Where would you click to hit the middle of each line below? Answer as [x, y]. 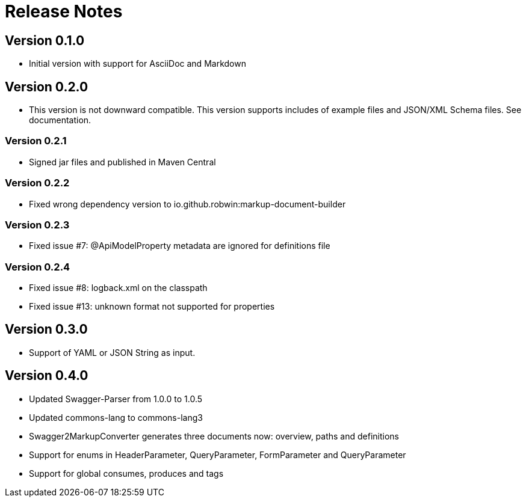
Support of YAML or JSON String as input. [112, 352]
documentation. [60, 120]
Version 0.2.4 [38, 267]
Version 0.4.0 [47, 376]
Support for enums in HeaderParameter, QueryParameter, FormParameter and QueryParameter [218, 455]
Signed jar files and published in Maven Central [122, 162]
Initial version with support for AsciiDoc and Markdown [138, 64]
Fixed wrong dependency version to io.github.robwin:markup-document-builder [187, 204]
